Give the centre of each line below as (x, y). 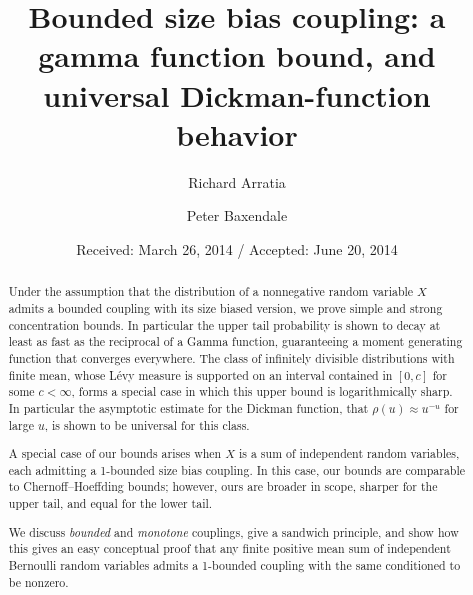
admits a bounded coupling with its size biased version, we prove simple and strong (225, 307)
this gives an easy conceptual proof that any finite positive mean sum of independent (229, 548)
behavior (237, 133)
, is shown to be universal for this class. (147, 424)
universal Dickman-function (237, 94)
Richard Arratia (237, 181)
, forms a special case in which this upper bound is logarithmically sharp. (262, 391)
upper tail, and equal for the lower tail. (110, 503)
